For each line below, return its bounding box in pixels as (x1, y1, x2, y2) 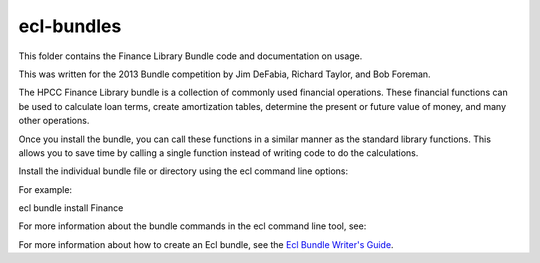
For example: (18, 183, 73, 195)
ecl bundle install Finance (18, 202, 124, 214)
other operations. (18, 115, 90, 127)
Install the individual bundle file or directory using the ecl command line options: (18, 165, 349, 177)
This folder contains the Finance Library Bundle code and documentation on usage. (18, 50, 363, 62)
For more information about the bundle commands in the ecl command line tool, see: (18, 220, 367, 232)
